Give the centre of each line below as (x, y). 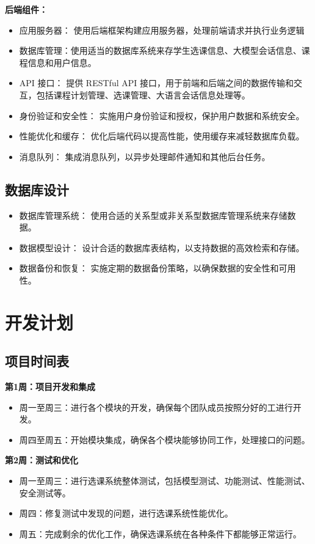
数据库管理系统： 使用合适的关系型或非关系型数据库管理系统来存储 (153, 215)
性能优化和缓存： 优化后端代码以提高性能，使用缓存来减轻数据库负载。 (162, 136)
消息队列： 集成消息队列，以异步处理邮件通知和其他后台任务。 (145, 156)
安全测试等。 (45, 492)
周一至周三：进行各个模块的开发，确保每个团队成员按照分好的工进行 (156, 407)
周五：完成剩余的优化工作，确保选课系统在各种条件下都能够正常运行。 (160, 533)
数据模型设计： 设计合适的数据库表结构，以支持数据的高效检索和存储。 (162, 247)
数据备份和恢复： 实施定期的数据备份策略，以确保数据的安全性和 (149, 268)
